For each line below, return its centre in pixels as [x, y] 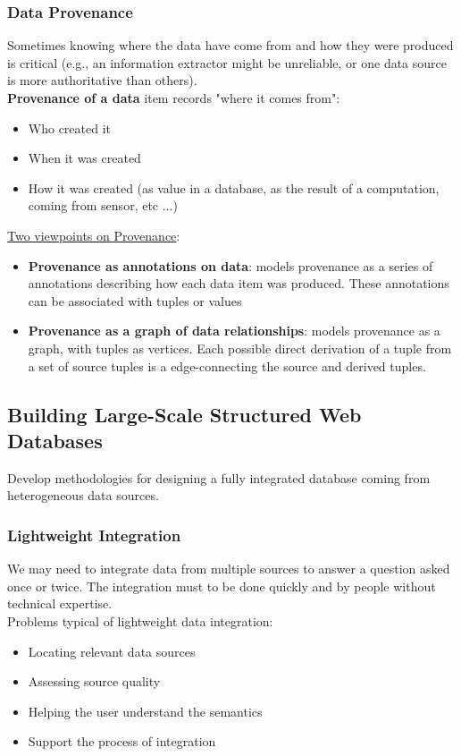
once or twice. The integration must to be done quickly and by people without [222, 586]
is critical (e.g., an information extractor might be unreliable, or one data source [227, 62]
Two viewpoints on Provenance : [94, 235]
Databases [55, 440]
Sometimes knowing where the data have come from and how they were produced [230, 45]
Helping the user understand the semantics [145, 711]
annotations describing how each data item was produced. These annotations [239, 283]
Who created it [70, 127]
